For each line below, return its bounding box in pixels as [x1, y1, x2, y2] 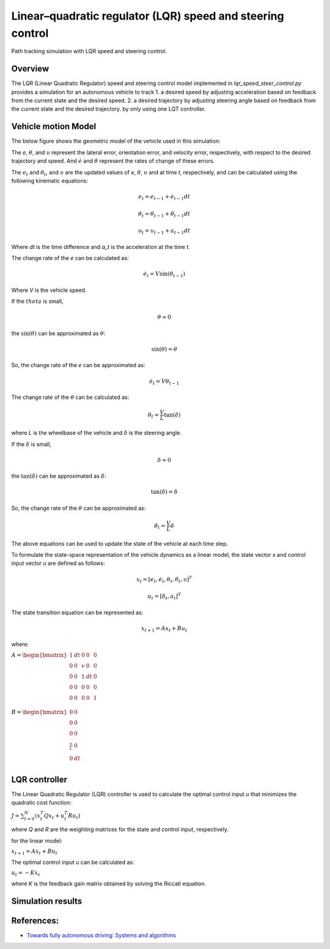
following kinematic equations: [11, 177, 89, 184]
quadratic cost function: [11, 799, 72, 806]
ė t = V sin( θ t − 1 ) [143, 270, 186, 279]
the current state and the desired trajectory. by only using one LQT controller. [11, 105, 206, 113]
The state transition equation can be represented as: [11, 609, 144, 616]
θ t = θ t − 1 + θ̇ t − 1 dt [138, 210, 191, 218]
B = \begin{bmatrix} [11, 709, 67, 715]
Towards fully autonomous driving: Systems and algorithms [26, 931, 177, 939]
